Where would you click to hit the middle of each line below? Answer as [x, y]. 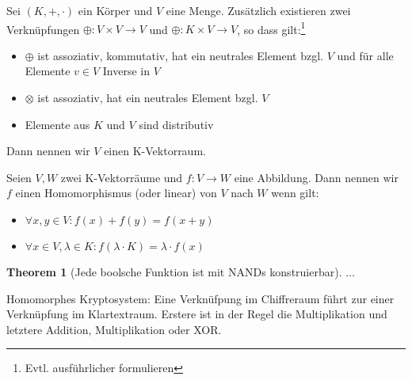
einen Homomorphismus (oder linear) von [116, 193]
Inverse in [126, 71]
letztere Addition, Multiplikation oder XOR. [114, 329]
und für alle [365, 55]
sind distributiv [176, 124]
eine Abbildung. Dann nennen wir [316, 177]
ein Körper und [115, 10]
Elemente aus [57, 124]
